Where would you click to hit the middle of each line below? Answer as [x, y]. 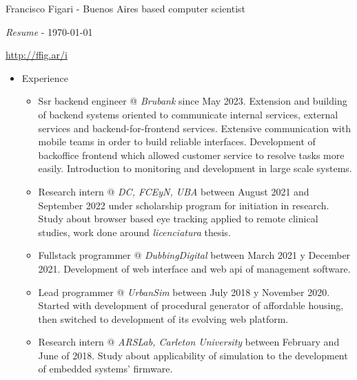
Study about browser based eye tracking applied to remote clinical [178, 219]
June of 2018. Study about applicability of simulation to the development [193, 355]
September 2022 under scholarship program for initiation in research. [184, 205]
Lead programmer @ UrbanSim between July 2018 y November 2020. [184, 292]
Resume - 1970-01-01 [49, 31]
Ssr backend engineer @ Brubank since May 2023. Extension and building [193, 101]
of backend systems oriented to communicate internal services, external [188, 114]
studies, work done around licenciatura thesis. [134, 232]
